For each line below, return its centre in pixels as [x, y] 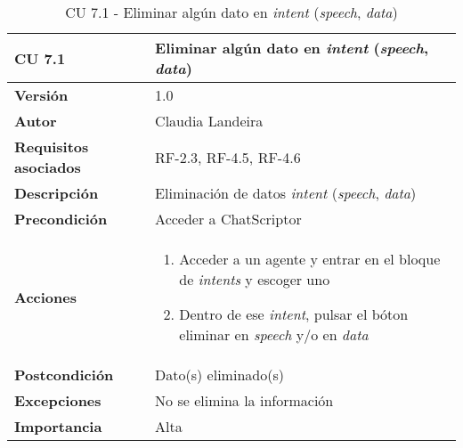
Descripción [57, 193]
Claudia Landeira [209, 121]
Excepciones [58, 400]
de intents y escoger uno [255, 279]
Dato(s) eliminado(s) [219, 375]
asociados [48, 167]
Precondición [61, 219]
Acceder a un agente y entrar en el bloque [310, 259]
